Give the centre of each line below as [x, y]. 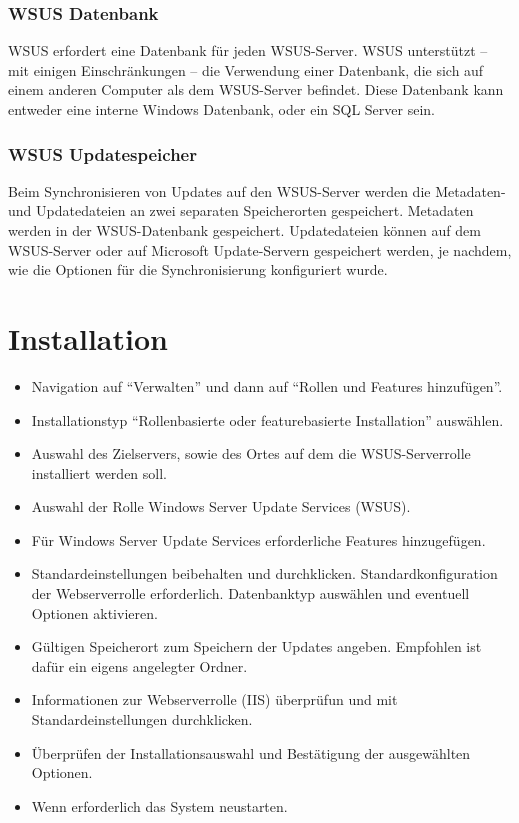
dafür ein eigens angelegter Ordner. [139, 665]
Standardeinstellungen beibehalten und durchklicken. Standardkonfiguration [264, 573]
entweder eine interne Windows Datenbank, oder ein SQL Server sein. [221, 109]
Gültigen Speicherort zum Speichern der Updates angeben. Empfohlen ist [256, 646]
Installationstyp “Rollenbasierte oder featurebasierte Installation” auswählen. [267, 419]
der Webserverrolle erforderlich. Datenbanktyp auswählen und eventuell [250, 593]
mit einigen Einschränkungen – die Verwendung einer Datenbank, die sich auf [246, 69]
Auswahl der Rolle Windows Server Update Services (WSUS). [221, 506]
